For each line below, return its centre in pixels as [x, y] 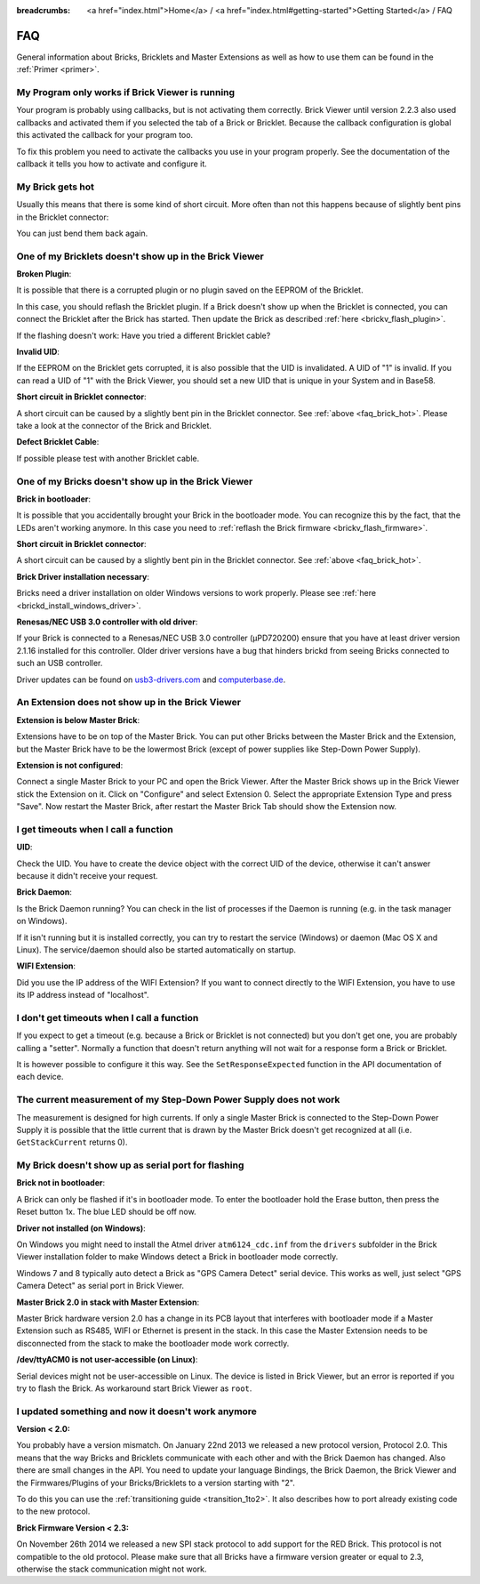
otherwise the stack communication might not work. [112, 1569]
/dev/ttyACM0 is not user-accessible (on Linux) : [107, 1360]
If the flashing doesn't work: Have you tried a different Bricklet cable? [144, 335]
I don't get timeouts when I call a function [108, 1017]
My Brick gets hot [56, 187]
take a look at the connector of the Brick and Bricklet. [114, 425]
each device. [40, 1077]
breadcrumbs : [44, 10]
